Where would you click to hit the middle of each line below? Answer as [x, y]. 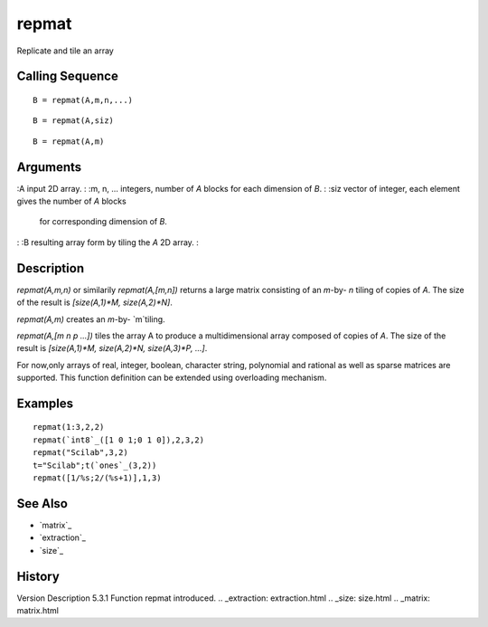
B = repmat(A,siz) [74, 121]
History [38, 576]
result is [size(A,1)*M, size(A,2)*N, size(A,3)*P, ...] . [112, 348]
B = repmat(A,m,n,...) [83, 100]
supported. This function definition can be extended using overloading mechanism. [172, 378]
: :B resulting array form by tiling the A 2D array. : [108, 242]
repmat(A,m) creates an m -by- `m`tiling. [91, 319]
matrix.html [38, 611]
